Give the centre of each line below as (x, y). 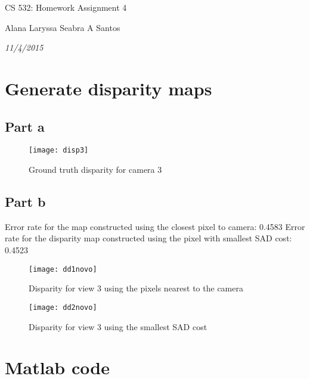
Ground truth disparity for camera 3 (95, 170)
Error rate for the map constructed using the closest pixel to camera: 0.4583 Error (155, 226)
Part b (25, 201)
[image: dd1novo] (63, 269)
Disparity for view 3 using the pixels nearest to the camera (136, 288)
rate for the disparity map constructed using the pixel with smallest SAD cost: (148, 238)
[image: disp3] (59, 150)
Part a (25, 126)
